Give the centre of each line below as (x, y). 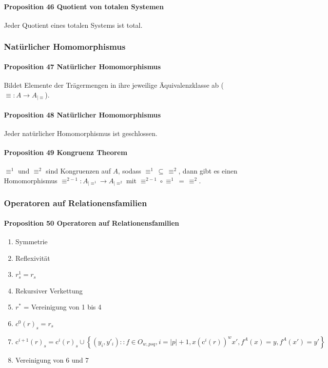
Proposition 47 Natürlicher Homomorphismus (82, 66)
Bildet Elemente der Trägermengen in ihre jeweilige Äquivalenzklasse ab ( (114, 85)
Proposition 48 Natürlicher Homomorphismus (82, 114)
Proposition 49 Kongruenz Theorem (66, 152)
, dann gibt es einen (208, 171)
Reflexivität (33, 258)
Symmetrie (31, 241)
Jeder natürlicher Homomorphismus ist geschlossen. (81, 133)
